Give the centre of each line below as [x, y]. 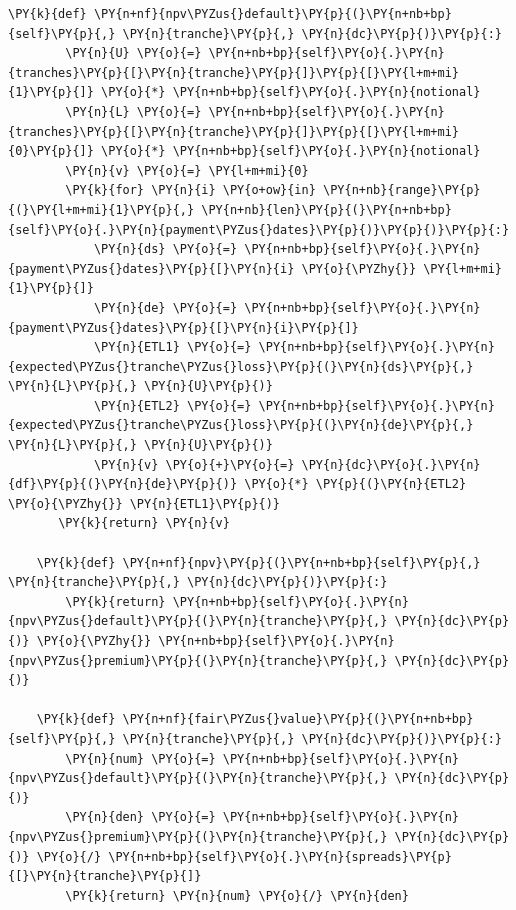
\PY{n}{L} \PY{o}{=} [133, 111]
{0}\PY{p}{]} [51, 151]
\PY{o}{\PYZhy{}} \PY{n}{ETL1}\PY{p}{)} [144, 503]
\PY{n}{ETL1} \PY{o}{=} [172, 347]
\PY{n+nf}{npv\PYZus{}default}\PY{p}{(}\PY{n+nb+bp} [272, 14]
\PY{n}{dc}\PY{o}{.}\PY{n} [391, 464]
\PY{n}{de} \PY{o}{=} [165, 307]
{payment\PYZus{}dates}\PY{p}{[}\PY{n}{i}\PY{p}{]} [183, 327]
